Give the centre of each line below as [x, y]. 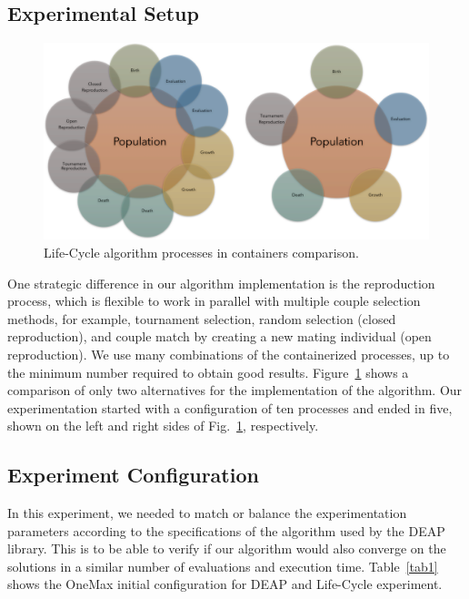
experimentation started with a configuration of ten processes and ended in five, [230, 407]
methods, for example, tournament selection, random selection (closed [202, 318]
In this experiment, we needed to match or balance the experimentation [207, 513]
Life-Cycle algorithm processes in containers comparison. [201, 252]
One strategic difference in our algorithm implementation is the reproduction [221, 283]
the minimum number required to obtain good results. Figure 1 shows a [208, 372]
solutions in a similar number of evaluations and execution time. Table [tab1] [223, 566]
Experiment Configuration [133, 475]
